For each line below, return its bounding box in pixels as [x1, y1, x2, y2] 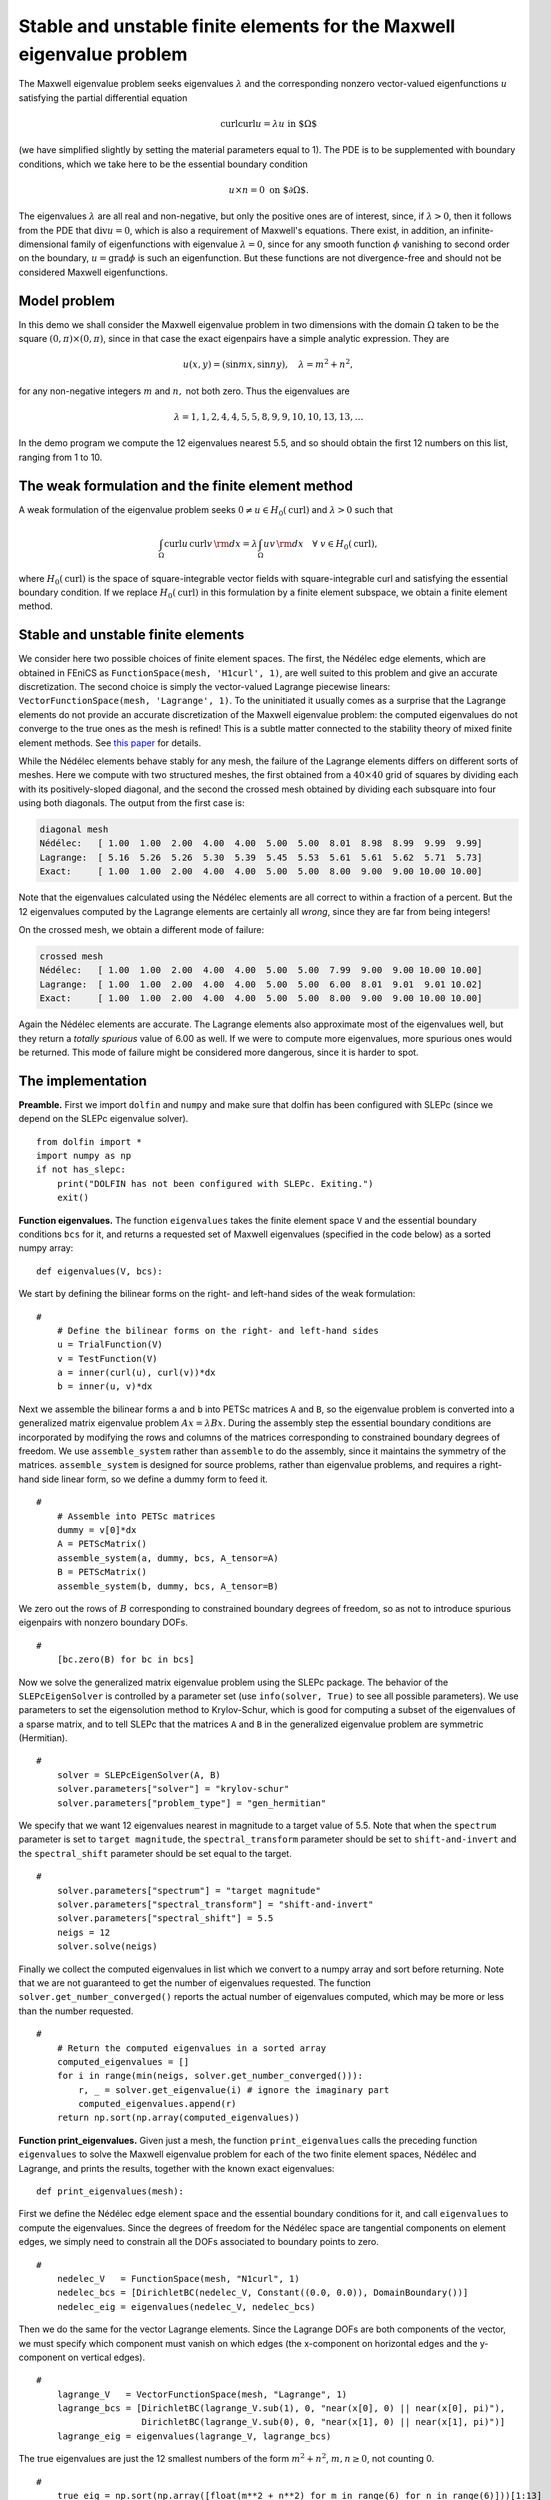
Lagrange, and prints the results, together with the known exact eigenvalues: [18, 2162, 335, 2174]
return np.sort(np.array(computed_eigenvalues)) [56, 2112, 300, 2124]
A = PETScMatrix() [56, 1538, 148, 1550]
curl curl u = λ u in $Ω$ [220, 118, 318, 129]
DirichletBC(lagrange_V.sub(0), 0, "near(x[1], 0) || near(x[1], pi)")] [141, 2416, 506, 2428]
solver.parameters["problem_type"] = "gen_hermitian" [56, 1797, 327, 1809]
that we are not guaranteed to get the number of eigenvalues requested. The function [18, 1976, 372, 1989]
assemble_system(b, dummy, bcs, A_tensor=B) [56, 1580, 279, 1592]
